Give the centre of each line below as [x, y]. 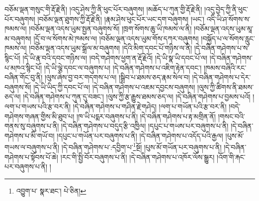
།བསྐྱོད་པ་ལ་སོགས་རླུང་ [228, 38]
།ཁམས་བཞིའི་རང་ [225, 67]
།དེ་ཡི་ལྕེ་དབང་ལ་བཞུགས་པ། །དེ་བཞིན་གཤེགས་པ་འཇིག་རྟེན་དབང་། [123, 67]
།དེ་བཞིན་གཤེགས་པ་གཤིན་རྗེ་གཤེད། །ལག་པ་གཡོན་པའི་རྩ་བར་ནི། [150, 106]
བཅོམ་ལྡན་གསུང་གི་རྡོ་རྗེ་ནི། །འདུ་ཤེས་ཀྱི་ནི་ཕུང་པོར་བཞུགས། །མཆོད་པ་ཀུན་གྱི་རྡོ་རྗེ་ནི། [103, 9]
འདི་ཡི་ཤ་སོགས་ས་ [228, 19]
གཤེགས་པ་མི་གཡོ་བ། [30, 135]
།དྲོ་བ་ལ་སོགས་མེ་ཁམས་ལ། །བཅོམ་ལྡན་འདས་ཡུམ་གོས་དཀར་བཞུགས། [116, 38]
